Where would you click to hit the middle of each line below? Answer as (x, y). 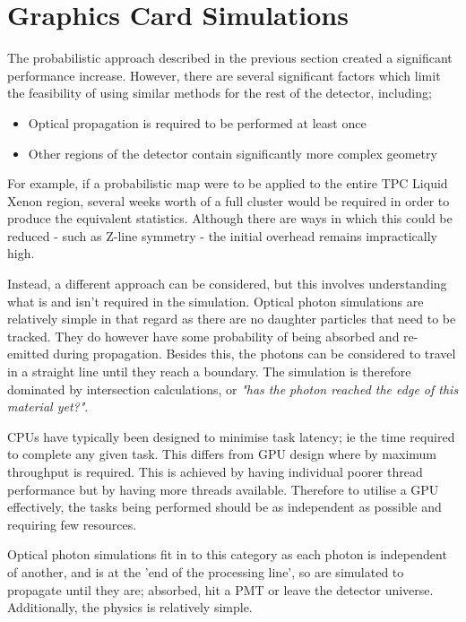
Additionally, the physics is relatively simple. (130, 607)
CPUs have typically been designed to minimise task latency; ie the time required (231, 436)
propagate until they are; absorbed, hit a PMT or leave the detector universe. (220, 589)
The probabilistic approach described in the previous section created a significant (230, 58)
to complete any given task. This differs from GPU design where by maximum (222, 454)
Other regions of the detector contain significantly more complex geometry (233, 153)
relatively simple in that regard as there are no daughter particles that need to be (232, 319)
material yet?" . (48, 406)
